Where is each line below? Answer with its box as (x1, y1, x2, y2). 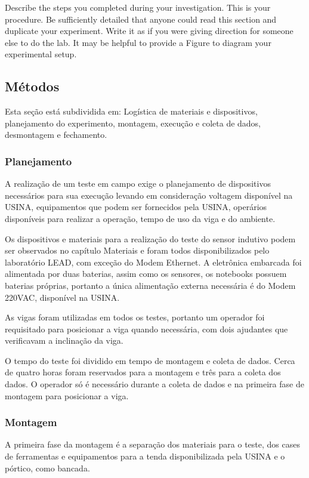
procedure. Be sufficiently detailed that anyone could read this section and (5, 13, 277, 25)
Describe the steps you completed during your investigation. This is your (5, 1, 271, 13)
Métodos (5, 77, 60, 95)
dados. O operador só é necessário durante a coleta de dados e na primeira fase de (5, 378, 304, 390)
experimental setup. (5, 48, 77, 60)
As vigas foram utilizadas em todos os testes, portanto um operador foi (5, 311, 265, 323)
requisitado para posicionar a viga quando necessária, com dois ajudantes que (5, 322, 288, 335)
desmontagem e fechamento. (5, 128, 107, 141)
